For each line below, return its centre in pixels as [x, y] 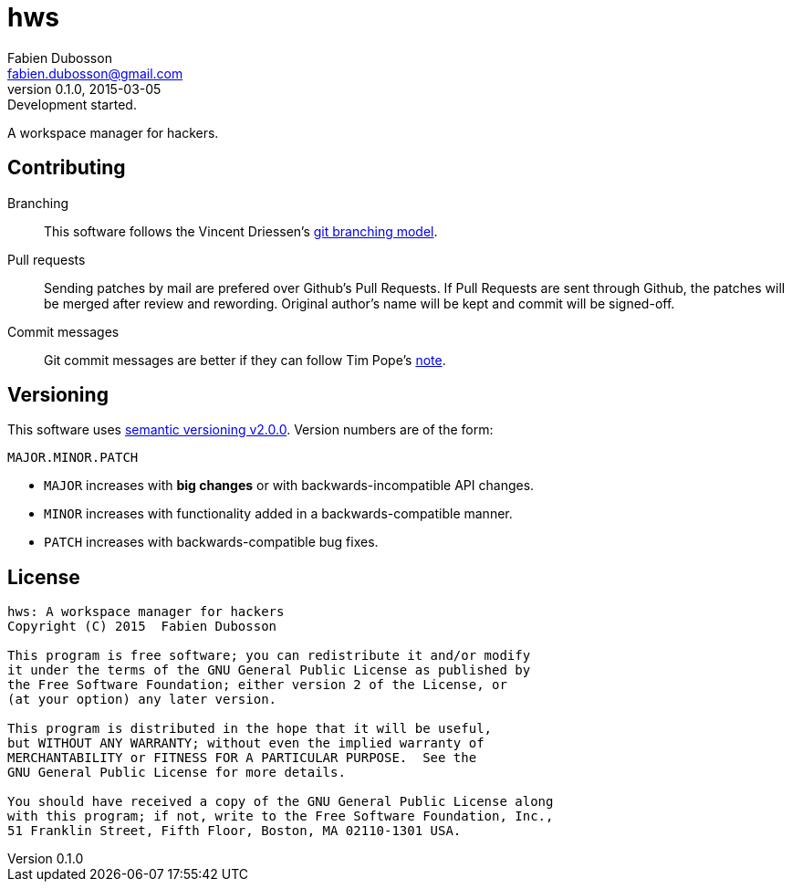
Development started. [72, 104]
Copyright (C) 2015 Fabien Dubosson [142, 627]
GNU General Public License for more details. [177, 773]
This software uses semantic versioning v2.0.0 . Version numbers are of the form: [250, 430]
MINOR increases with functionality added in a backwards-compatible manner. [278, 514]
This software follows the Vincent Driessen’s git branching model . [241, 231]
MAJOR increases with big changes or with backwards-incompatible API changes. [289, 486]
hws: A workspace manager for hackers [146, 612]
